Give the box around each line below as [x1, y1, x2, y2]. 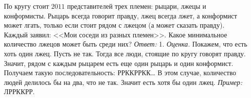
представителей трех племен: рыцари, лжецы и [67, 1, 206, 11]
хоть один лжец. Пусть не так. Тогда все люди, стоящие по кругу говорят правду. [4, 48, 246, 58]
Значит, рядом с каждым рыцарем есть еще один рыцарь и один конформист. [4, 58, 233, 68]
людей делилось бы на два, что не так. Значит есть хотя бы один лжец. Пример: [4, 77, 242, 87]
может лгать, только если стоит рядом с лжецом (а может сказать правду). [4, 20, 225, 30]
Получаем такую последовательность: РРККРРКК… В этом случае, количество [4, 67, 236, 78]
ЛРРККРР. [4, 86, 35, 97]
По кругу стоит [4, 1, 49, 11]
